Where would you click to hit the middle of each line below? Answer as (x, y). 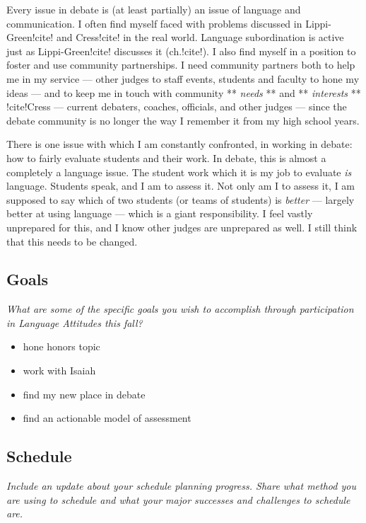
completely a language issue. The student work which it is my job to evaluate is (179, 172)
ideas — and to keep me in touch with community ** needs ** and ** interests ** (184, 92)
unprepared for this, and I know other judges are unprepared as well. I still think (182, 227)
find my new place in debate (84, 394)
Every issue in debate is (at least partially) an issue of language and (154, 9)
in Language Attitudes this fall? (75, 322)
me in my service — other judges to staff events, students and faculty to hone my (183, 78)
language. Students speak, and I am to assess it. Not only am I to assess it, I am (181, 186)
